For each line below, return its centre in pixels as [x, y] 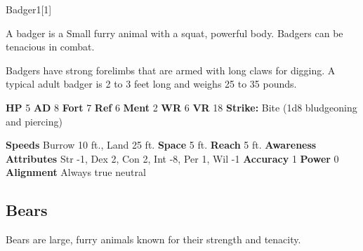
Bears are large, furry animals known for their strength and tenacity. [153, 239]
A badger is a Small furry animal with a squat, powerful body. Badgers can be [174, 33]
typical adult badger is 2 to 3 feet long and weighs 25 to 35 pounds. [151, 84]
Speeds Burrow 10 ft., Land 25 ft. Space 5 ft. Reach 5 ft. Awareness [161, 145]
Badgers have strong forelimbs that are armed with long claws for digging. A [171, 70]
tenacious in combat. [50, 47]
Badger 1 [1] [29, 9]
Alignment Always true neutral [76, 172]
